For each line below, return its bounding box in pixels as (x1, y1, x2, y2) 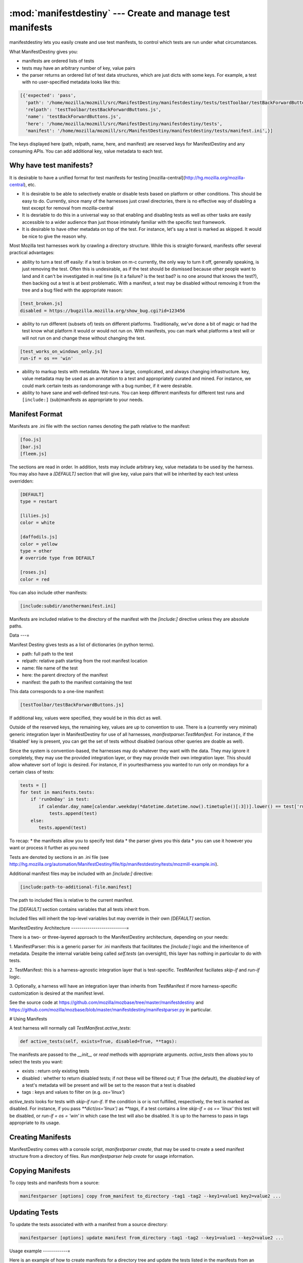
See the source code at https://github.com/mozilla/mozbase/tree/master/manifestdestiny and (9, 999, 204, 1005)
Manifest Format (9, 410, 63, 419)
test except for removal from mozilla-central (22, 205, 114, 211)
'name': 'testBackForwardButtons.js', (25, 114, 121, 120)
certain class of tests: (9, 768, 55, 775)
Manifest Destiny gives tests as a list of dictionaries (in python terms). (9, 642, 155, 648)
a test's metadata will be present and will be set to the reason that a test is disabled (22, 1082, 195, 1088)
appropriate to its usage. (9, 1120, 61, 1126)
